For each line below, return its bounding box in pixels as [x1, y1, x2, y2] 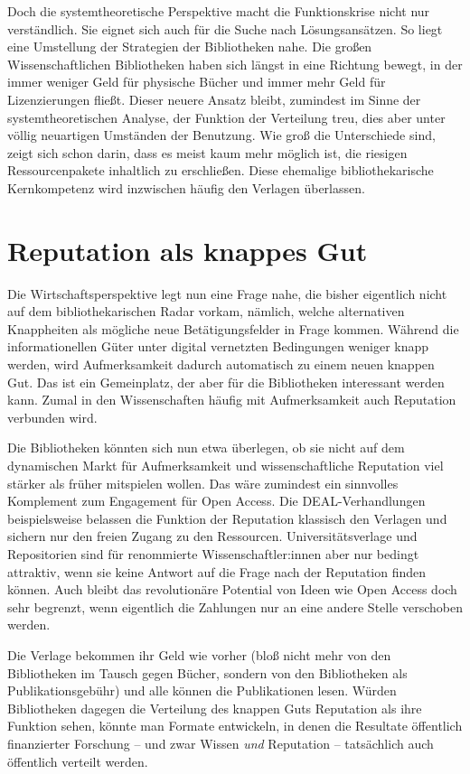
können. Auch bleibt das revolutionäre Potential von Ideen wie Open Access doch [7, 580, 457, 599]
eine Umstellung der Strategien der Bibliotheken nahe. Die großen [7, 37, 372, 56]
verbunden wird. [7, 407, 98, 426]
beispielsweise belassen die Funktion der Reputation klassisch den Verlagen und [7, 508, 447, 527]
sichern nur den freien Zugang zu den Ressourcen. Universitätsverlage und [7, 527, 418, 546]
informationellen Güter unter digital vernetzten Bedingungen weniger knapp [7, 337, 429, 356]
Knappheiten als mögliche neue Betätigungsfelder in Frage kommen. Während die [7, 319, 459, 338]
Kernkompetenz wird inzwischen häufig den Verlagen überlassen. [7, 178, 365, 197]
